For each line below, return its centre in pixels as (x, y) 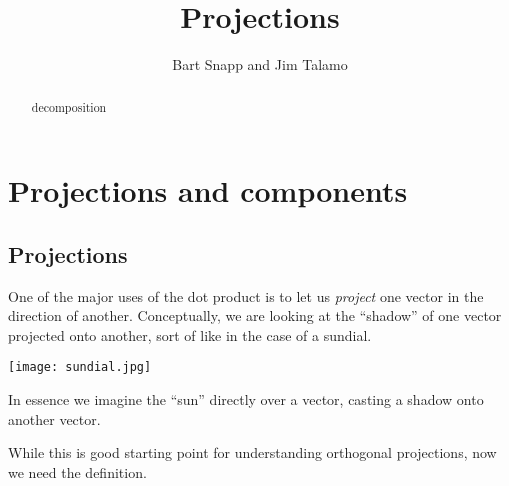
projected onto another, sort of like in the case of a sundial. (190, 334)
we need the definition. (77, 471)
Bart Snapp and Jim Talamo (260, 64)
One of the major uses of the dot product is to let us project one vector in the (246, 295)
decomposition (69, 106)
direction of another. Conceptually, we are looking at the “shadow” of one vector (255, 315)
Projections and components (208, 190)
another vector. (54, 418)
